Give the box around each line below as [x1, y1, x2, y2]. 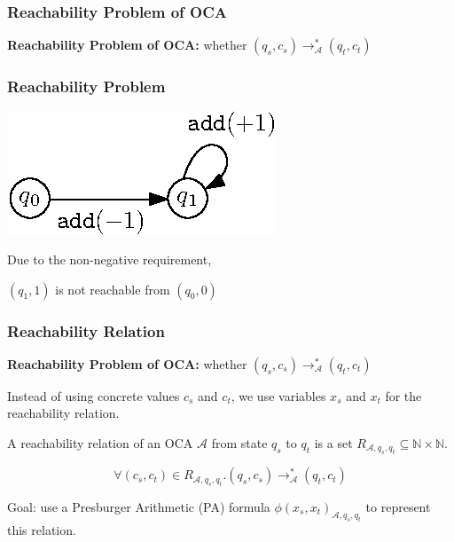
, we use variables [231, 386, 326, 405]
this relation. [7, 520, 76, 538]
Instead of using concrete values [7, 386, 180, 405]
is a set [314, 434, 353, 452]
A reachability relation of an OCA [7, 434, 193, 452]
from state [211, 434, 268, 452]
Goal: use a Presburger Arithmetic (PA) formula [7, 497, 270, 515]
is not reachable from [55, 279, 170, 298]
